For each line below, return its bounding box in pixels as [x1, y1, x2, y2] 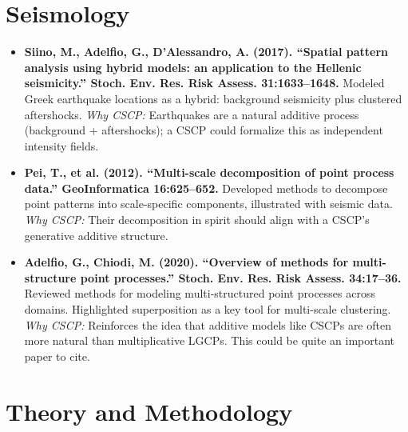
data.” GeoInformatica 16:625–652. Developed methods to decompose [24, 179, 388, 196]
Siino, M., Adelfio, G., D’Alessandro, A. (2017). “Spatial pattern [24, 43, 389, 60]
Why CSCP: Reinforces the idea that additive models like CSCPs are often [24, 316, 391, 333]
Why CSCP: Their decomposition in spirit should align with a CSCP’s [24, 211, 370, 228]
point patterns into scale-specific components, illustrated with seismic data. [24, 195, 393, 212]
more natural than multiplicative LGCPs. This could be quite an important [24, 332, 394, 349]
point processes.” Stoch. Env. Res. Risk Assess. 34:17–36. [80, 269, 402, 286]
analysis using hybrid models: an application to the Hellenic [24, 58, 362, 75]
